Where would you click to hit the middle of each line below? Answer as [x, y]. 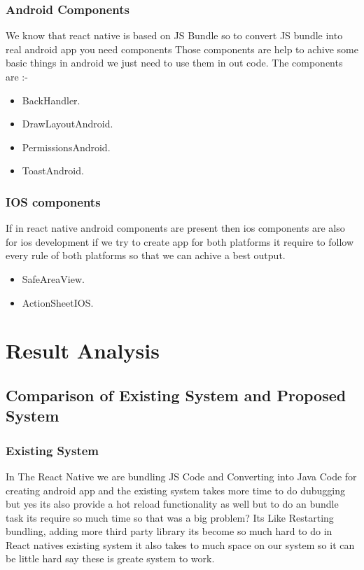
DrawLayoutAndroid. [68, 124]
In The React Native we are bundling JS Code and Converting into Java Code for [181, 476]
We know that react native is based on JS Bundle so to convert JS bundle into [174, 35]
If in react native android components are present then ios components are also [175, 228]
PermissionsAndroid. [66, 147]
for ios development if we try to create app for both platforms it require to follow [180, 241]
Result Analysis [83, 350]
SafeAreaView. [53, 278]
